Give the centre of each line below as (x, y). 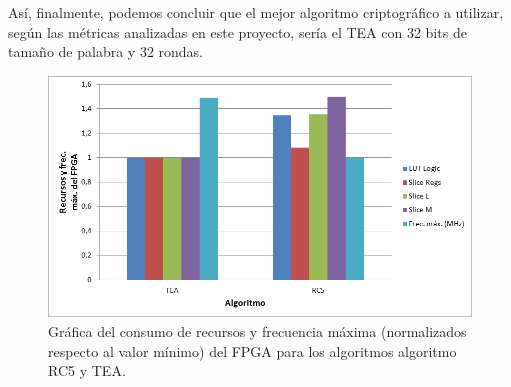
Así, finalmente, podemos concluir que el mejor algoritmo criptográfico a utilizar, (256, 12)
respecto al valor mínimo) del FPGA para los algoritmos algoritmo (252, 350)
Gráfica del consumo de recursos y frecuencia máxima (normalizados (257, 330)
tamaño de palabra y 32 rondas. (106, 51)
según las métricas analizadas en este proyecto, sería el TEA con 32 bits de (237, 31)
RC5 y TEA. (87, 370)
